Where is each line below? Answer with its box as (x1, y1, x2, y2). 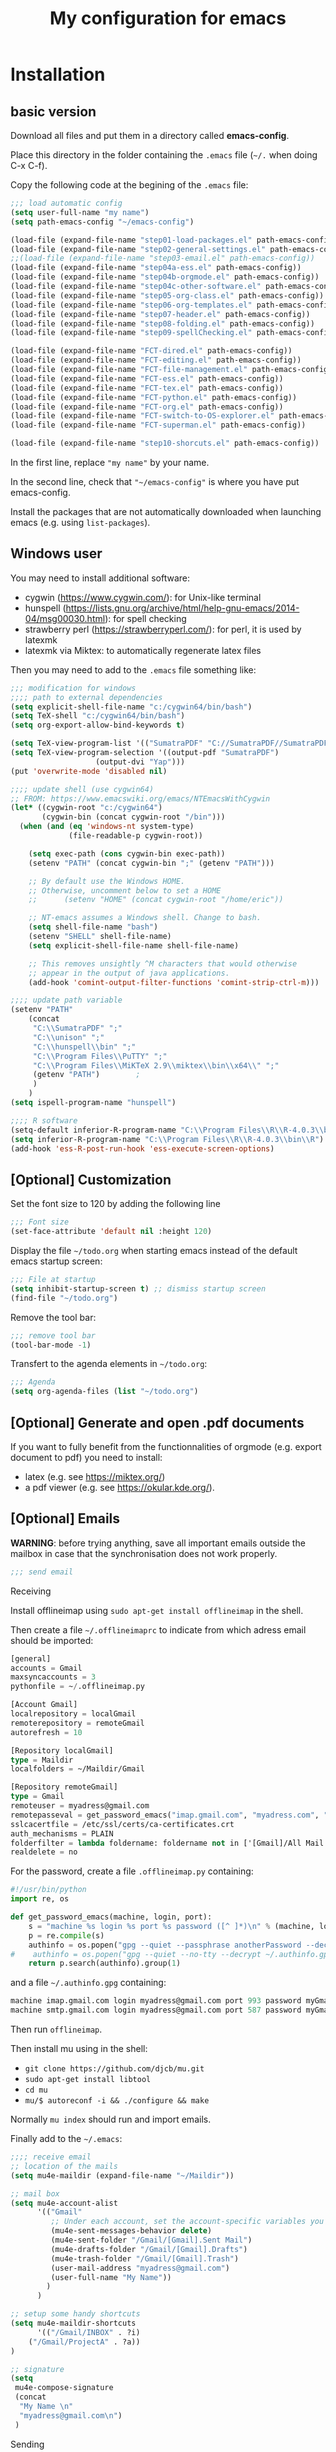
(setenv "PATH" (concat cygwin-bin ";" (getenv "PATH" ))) (28, 858, 275, 868)
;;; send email (10, 1567, 74, 1577)
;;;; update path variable (10, 995, 123, 1006)
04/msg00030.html (24, 612, 106, 624)
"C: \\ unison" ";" (32, 1032, 105, 1042)
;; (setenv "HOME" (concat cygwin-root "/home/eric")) (28, 895, 284, 905)
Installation (10, 63, 106, 86)
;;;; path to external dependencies (10, 692, 163, 702)
